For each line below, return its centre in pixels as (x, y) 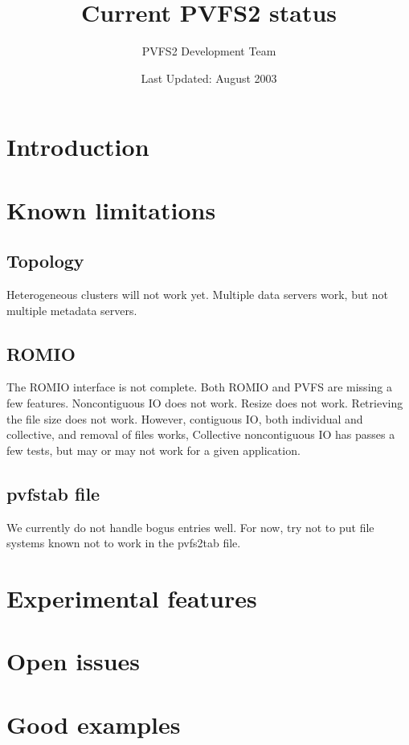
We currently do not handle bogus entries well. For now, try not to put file (190, 527)
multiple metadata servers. (72, 310)
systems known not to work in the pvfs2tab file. (124, 543)
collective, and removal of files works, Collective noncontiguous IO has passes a (201, 434)
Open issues (74, 661)
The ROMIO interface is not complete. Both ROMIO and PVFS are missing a (199, 387)
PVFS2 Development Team (209, 51)
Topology (45, 261)
